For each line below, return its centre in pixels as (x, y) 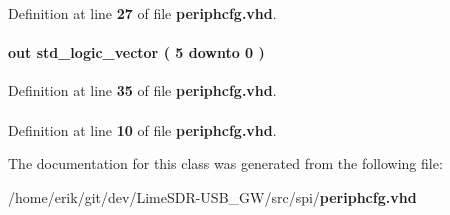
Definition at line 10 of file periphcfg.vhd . (142, 129)
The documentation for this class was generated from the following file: (225, 163)
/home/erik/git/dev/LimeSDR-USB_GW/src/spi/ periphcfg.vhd (212, 196)
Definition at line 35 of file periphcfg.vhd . (142, 90)
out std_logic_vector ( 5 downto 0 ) (136, 52)
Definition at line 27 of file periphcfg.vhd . (142, 13)
